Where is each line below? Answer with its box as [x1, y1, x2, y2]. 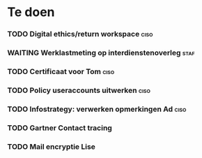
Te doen [7, 4, 55, 20]
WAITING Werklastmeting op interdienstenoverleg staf [7, 48, 195, 58]
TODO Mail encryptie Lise [7, 141, 96, 151]
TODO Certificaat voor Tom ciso [7, 66, 115, 76]
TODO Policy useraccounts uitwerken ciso [7, 85, 151, 95]
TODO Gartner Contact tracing [7, 123, 113, 133]
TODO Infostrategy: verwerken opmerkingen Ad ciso [7, 104, 187, 114]
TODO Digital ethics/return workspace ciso [7, 29, 153, 39]
